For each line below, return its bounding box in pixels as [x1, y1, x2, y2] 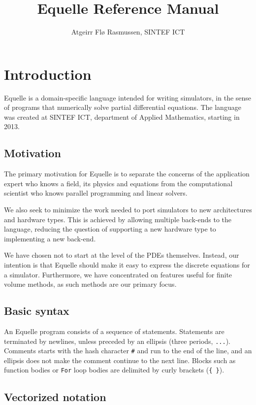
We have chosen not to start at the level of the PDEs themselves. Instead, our [4, 250, 239, 260]
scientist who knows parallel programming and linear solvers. [4, 188, 188, 198]
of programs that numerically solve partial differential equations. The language [4, 102, 241, 112]
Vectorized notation [4, 389, 106, 404]
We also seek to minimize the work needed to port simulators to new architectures [4, 204, 252, 215]
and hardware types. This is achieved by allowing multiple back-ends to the [4, 214, 231, 224]
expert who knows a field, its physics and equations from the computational [4, 178, 233, 188]
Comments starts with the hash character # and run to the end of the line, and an [4, 345, 252, 356]
